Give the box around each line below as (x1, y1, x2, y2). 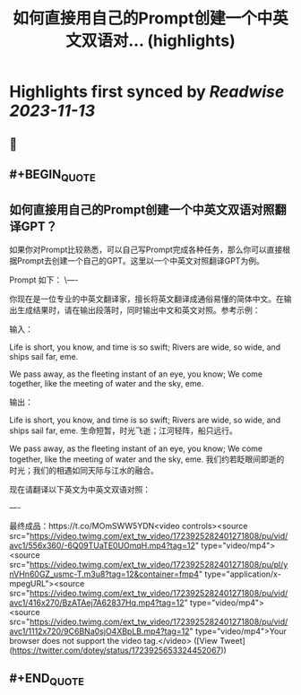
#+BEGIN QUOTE (9, 167, 96, 185)
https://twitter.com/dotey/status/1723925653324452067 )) (12, 645, 227, 656)
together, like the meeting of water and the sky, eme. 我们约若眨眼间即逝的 (9, 454, 285, 465)
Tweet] (219, 635, 246, 646)
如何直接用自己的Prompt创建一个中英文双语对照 (9, 202, 275, 217)
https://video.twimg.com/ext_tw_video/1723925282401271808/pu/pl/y (30, 559, 288, 569)
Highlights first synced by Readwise (9, 82, 285, 102)
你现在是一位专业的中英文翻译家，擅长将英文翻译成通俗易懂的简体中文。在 (9, 293, 284, 304)
